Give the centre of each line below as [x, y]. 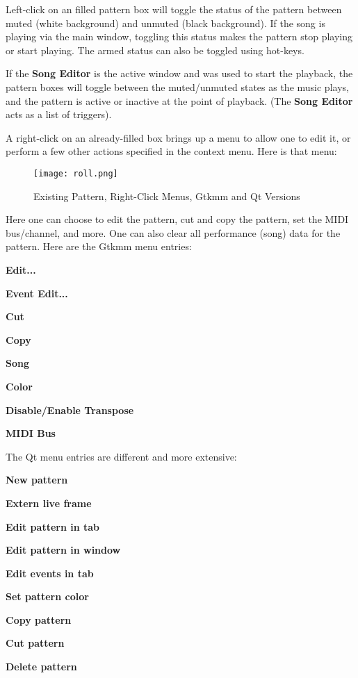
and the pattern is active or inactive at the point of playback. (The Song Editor [179, 100]
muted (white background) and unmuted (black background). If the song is [165, 23]
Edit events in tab [50, 573]
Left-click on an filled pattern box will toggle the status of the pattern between [174, 9]
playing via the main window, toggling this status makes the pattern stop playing [179, 36]
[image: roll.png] [76, 173]
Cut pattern [35, 643]
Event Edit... [37, 293]
